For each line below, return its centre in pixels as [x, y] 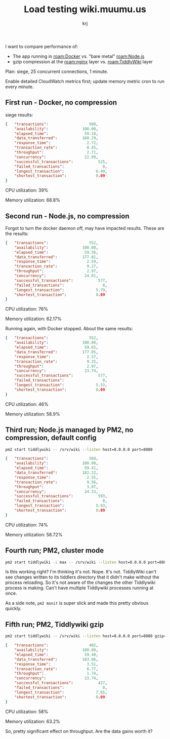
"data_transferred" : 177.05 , [56, 352]
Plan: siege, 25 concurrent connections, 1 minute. [57, 71]
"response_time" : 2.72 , [56, 143]
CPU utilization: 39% [27, 190]
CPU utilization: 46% [27, 404]
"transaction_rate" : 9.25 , [56, 361]
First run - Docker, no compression [61, 103]
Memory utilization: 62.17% [33, 319]
